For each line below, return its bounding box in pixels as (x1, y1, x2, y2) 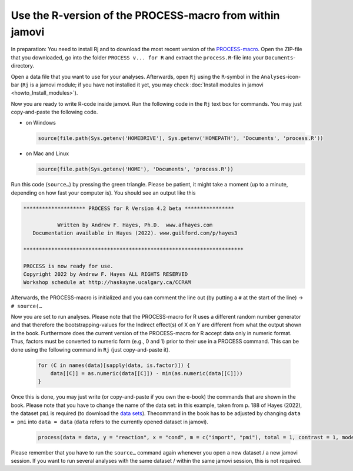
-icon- (285, 73, 301, 80)
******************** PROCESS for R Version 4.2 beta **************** (23, 205, 235, 212)
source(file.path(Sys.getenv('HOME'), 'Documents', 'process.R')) (38, 166, 234, 173)
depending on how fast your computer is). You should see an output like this (11, 189, 196, 196)
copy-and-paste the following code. (11, 109, 98, 116)
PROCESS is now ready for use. (23, 262, 114, 269)
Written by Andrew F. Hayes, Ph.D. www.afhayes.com (57, 221, 213, 228)
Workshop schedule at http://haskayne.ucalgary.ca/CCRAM (23, 279, 191, 286)
